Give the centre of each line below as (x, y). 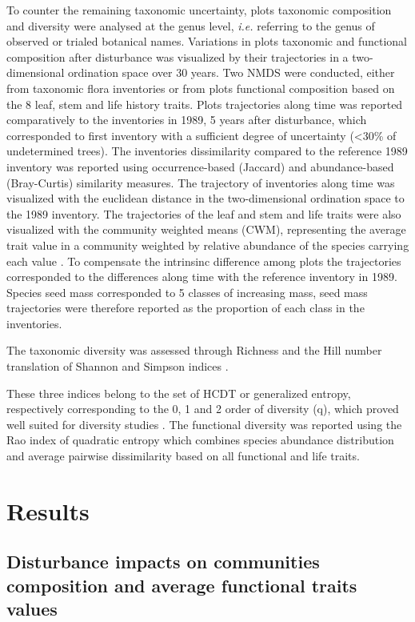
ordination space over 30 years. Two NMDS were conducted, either (231, 72)
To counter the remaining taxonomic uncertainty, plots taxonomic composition (199, 10)
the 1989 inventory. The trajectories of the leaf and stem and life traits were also (204, 213)
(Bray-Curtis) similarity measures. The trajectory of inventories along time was (201, 182)
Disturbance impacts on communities (163, 562)
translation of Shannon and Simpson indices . (118, 366)
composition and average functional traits (182, 585)
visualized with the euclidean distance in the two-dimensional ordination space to (206, 198)
